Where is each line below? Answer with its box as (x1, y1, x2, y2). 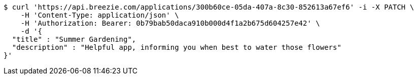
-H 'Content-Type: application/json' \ (20, 11, 179, 19)
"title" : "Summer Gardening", (12, 35, 136, 43)
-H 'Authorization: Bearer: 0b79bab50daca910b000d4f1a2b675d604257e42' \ (20, 19, 320, 27)
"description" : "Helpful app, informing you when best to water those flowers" (12, 43, 341, 51)
